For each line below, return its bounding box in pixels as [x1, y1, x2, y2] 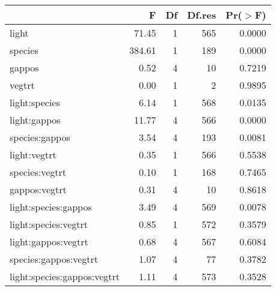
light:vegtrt [10, 148, 57, 161]
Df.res [187, 8, 216, 22]
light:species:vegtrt [10, 217, 88, 231]
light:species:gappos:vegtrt [10, 269, 120, 283]
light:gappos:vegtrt [10, 235, 88, 248]
